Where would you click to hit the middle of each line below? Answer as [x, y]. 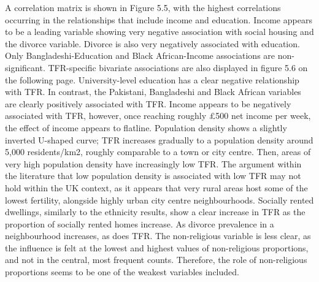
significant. [25, 67]
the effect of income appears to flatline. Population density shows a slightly [146, 127]
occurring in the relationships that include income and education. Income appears [159, 19]
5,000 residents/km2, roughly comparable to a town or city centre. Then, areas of [158, 152]
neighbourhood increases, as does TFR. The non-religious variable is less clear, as [158, 236]
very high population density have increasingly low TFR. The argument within [153, 163]
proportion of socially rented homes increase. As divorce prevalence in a [140, 223]
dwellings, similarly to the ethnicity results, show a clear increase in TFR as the [155, 212]
